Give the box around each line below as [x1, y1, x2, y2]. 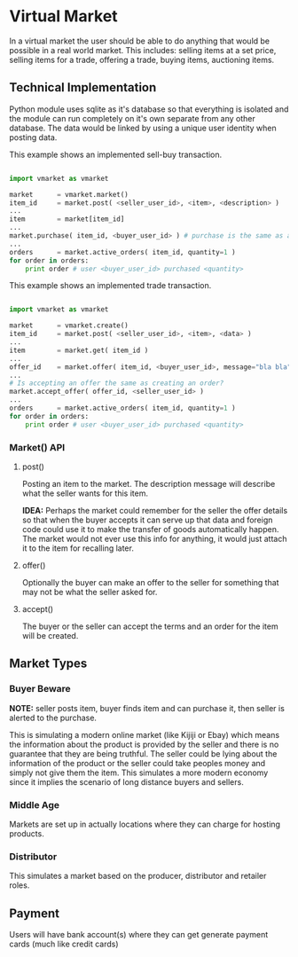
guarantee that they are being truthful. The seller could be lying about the [9, 748, 278, 759]
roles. [9, 880, 30, 890]
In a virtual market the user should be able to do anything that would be [9, 35, 271, 46]
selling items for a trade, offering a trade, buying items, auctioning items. [9, 54, 275, 65]
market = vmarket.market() [9, 190, 129, 199]
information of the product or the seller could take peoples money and [9, 757, 266, 768]
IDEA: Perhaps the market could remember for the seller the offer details [21, 505, 288, 515]
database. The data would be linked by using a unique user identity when [9, 122, 277, 133]
